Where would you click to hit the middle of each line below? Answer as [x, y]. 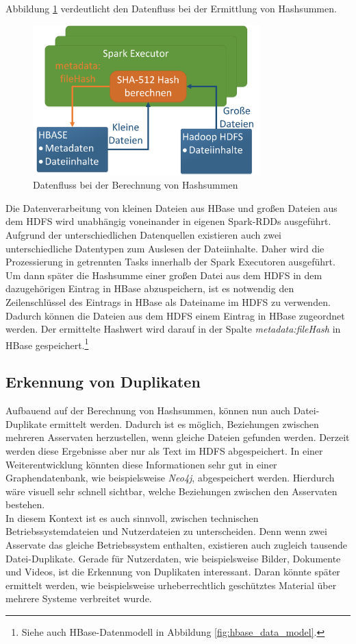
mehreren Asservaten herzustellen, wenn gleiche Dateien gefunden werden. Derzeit [178, 437]
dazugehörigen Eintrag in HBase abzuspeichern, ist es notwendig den [150, 288]
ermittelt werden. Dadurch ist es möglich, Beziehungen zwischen [184, 424]
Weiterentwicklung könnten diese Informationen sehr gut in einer [141, 464]
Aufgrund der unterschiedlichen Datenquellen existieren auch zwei [144, 234]
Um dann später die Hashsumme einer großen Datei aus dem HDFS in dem [164, 275]
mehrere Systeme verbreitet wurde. [79, 598]
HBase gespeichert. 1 [47, 344]
